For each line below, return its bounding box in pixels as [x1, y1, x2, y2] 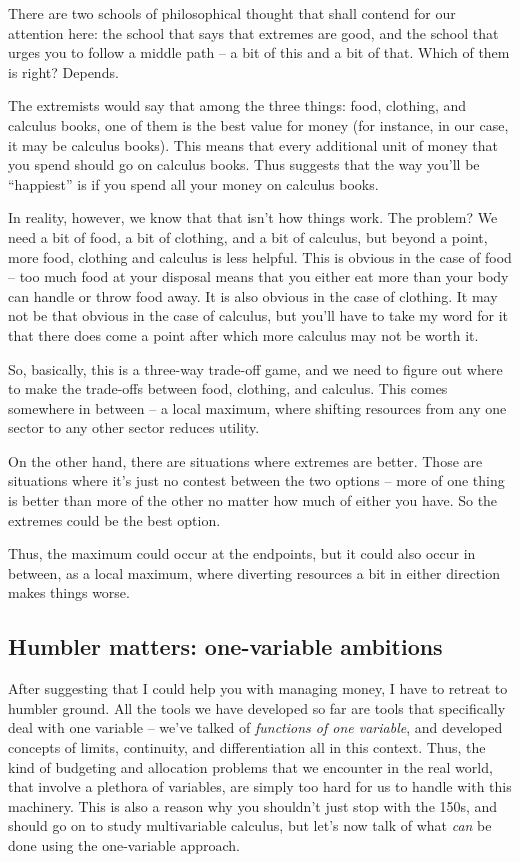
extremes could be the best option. [8, 509, 221, 530]
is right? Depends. [8, 61, 119, 82]
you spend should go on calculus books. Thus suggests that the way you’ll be [8, 154, 480, 175]
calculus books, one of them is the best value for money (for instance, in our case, [8, 114, 509, 135]
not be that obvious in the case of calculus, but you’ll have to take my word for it [8, 305, 509, 326]
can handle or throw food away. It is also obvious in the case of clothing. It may [8, 285, 498, 306]
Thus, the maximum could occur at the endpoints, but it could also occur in [8, 543, 476, 564]
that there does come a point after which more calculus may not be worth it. [8, 324, 479, 345]
